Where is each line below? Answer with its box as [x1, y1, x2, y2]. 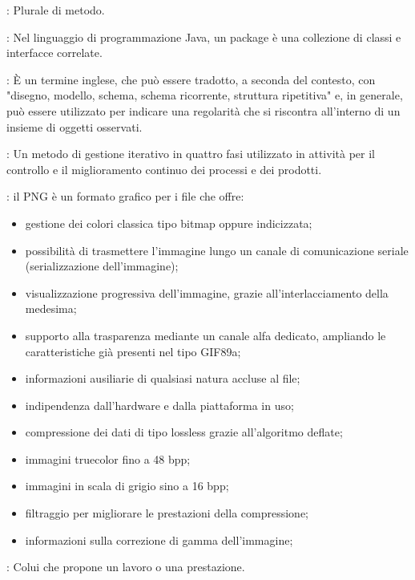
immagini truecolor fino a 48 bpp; [25, 450, 191, 467]
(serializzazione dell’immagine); [25, 258, 179, 274]
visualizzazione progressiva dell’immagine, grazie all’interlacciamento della [25, 284, 389, 301]
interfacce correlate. [6, 44, 103, 61]
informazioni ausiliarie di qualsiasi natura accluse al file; [25, 370, 300, 387]
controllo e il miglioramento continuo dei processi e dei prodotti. [6, 160, 322, 177]
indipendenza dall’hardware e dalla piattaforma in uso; [25, 396, 294, 413]
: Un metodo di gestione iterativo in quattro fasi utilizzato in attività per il [6, 145, 375, 162]
